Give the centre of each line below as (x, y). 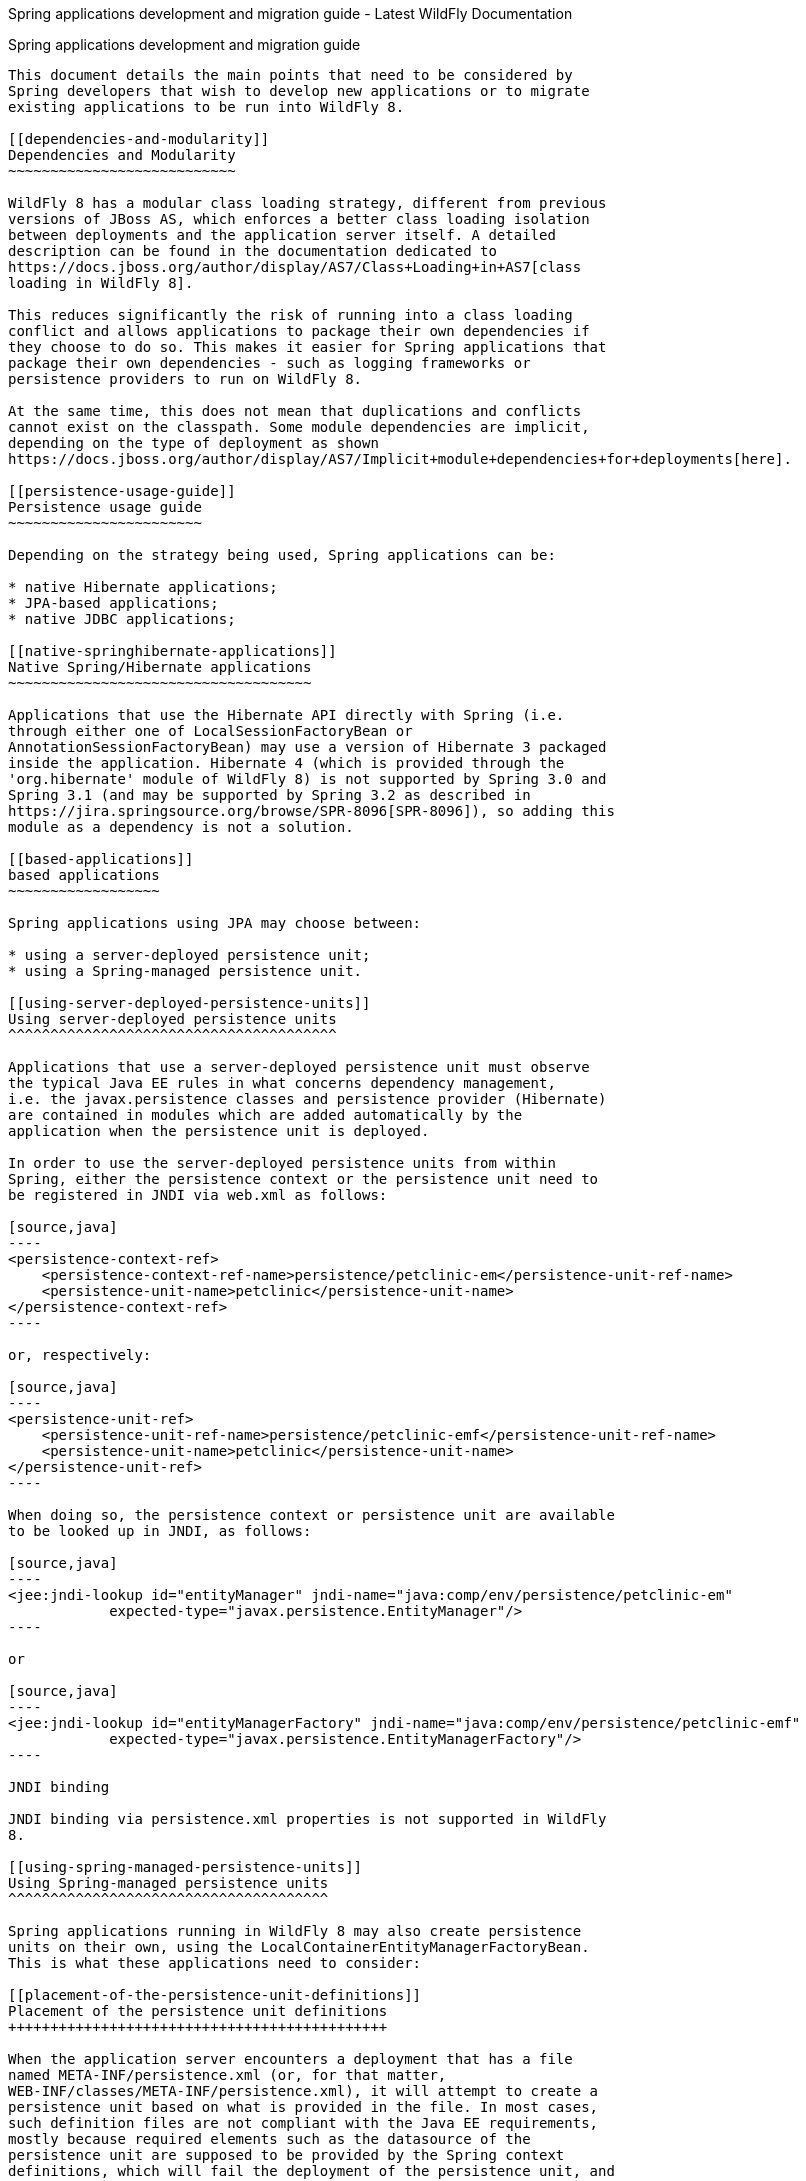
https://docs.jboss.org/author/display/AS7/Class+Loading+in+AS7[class (295, 267)
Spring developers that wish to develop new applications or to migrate (299, 91)
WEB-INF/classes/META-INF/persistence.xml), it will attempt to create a (303, 2091)
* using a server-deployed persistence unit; (189, 955)
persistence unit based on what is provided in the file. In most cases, (303, 2107)
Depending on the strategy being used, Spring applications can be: (282, 555)
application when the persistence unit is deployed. (219, 1131)
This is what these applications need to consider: (215, 1963)
